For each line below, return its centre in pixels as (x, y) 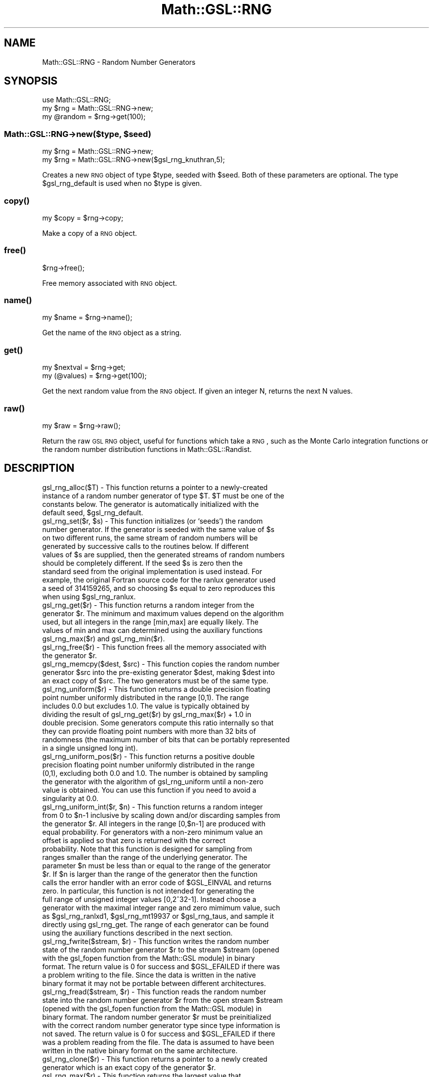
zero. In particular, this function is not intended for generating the (148, 891)
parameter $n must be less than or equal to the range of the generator (156, 865)
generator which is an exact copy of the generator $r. (129, 1067)
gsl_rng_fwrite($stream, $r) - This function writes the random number (156, 941)
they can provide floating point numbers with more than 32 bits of (149, 731)
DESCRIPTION (39, 468)
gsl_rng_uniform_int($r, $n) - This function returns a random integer (152, 807)
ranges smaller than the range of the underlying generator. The (145, 857)
